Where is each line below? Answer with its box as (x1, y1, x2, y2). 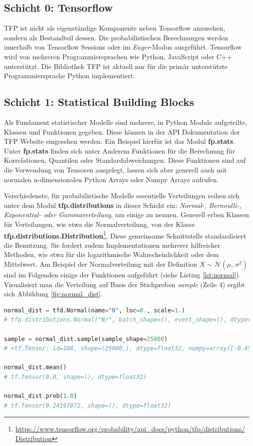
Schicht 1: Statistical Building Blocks (4, 94, 194, 109)
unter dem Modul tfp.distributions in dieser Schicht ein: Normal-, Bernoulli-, (4, 200, 241, 210)
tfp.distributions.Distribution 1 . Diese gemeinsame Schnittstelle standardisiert (4, 229, 246, 240)
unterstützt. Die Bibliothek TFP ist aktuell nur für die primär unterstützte (4, 61, 228, 71)
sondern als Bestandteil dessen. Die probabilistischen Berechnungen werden (4, 32, 228, 42)
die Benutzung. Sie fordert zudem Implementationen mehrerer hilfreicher (4, 240, 220, 250)
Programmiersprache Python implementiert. (4, 70, 135, 81)
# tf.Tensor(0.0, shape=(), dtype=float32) (4, 373, 147, 380)
